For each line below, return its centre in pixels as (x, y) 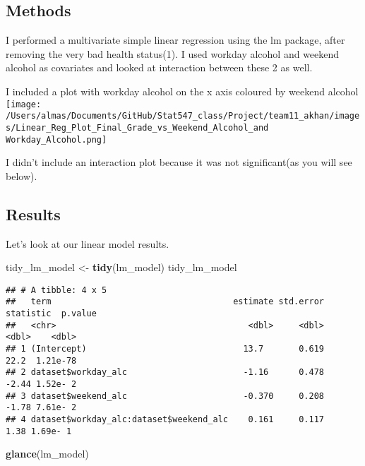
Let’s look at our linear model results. (88, 243)
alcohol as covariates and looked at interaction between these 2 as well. (159, 67)
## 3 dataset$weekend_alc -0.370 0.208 (165, 396)
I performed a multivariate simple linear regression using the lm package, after (175, 40)
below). (22, 175)
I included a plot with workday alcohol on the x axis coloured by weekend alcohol (182, 91)
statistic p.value (51, 314)
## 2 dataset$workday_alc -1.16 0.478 (165, 372)
